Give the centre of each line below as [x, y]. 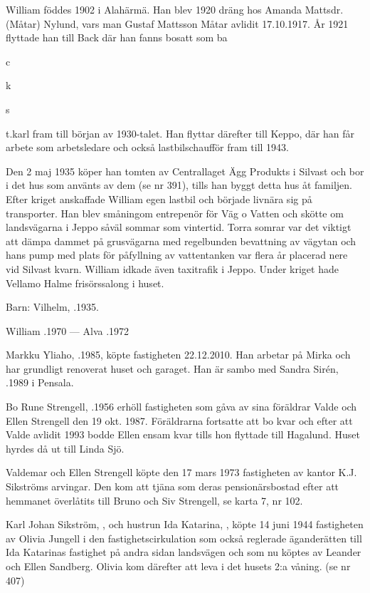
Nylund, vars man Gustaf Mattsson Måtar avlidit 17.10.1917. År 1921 [196, 23]
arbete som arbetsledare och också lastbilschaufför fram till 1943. [148, 147]
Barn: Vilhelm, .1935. [52, 307]
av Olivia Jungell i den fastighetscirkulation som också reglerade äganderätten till [184, 538]
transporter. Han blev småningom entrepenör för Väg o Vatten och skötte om [175, 213]
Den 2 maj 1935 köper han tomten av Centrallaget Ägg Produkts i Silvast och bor [185, 171]
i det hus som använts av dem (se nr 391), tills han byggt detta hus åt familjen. [179, 185]
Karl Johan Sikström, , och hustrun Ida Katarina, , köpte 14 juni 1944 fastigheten [185, 524]
